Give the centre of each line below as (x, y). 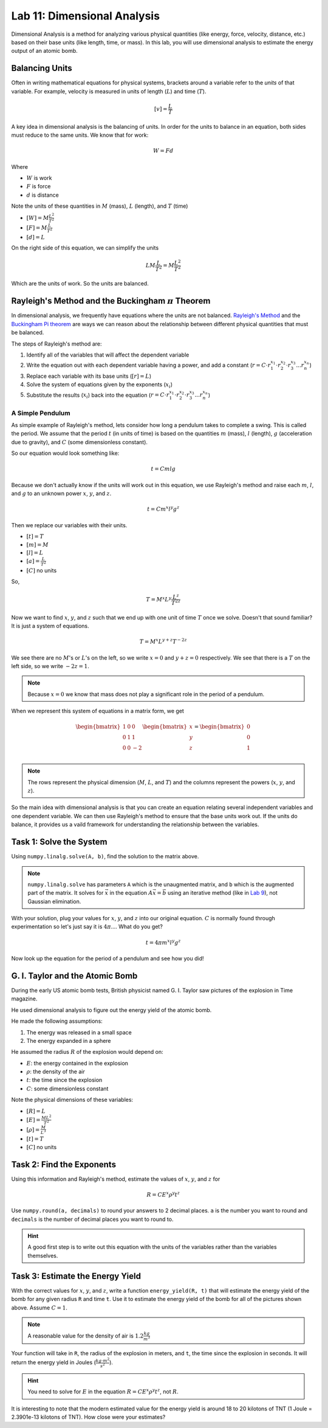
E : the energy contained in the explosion (77, 1063)
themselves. (43, 1255)
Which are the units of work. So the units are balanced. (80, 284)
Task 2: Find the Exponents (64, 1164)
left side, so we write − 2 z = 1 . (50, 666)
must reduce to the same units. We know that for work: (80, 135)
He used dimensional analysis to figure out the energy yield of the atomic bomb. (111, 1010)
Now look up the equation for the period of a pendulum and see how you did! (108, 958)
